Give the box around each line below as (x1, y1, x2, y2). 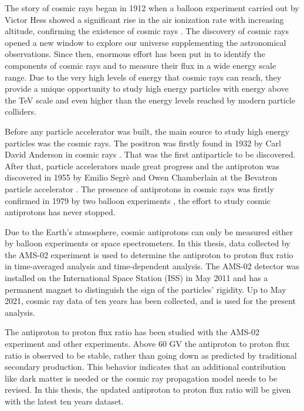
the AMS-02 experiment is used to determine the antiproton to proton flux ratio (5, 248, 293, 260)
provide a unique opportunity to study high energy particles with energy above (5, 82, 289, 95)
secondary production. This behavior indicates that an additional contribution (5, 360, 286, 373)
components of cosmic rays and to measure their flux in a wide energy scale (5, 59, 276, 71)
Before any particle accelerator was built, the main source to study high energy (5, 125, 289, 137)
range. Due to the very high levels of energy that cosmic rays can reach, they (5, 71, 282, 83)
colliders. (5, 105, 36, 118)
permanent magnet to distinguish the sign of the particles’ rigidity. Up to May (5, 283, 286, 295)
